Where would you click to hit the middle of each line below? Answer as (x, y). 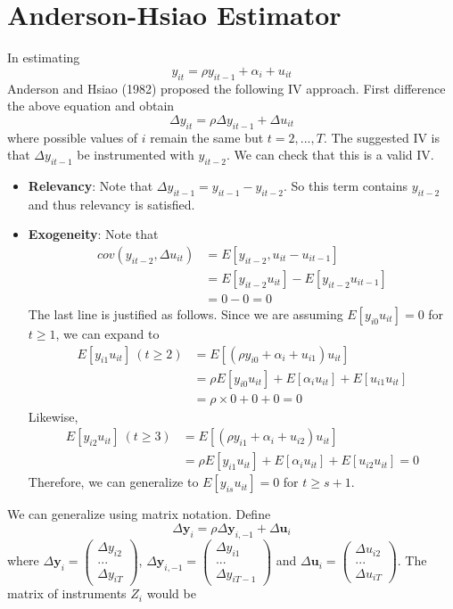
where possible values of (73, 137)
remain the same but (207, 137)
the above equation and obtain (91, 106)
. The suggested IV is (382, 137)
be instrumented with (136, 155)
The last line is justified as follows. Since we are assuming (185, 313)
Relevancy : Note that (91, 185)
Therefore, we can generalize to (113, 482)
